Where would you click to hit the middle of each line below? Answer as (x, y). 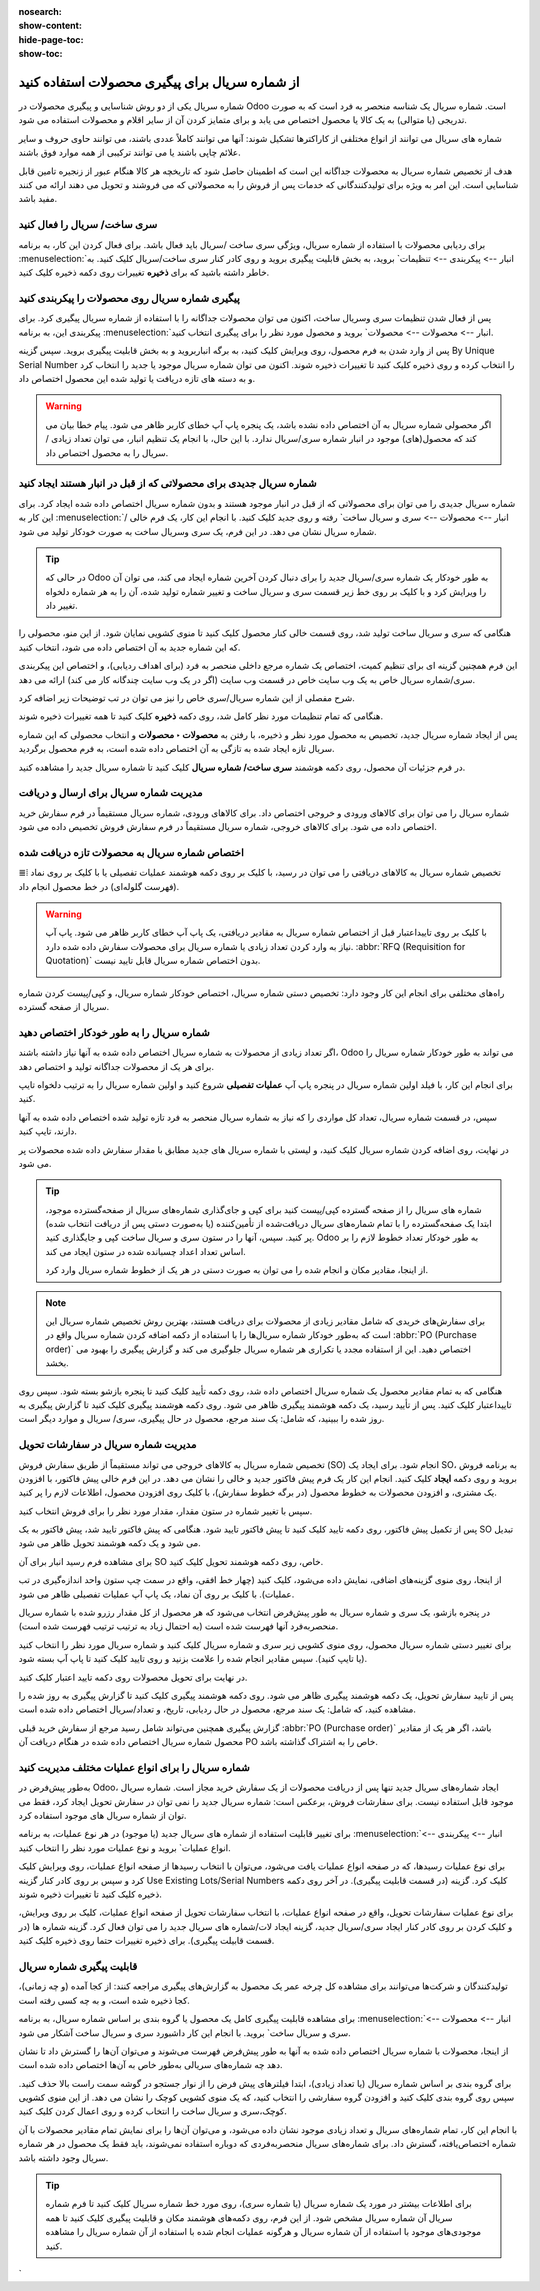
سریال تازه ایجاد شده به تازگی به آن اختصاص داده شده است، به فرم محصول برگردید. (176, 749)
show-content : (50, 26)
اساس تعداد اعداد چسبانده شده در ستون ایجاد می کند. (146, 1251)
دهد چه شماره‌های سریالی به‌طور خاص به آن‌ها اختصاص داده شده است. (151, 2065)
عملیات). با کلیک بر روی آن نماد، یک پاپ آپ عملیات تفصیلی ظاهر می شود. (156, 1594)
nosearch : (40, 11)
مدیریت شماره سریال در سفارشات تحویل (107, 1445)
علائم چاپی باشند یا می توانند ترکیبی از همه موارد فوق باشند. (129, 152)
